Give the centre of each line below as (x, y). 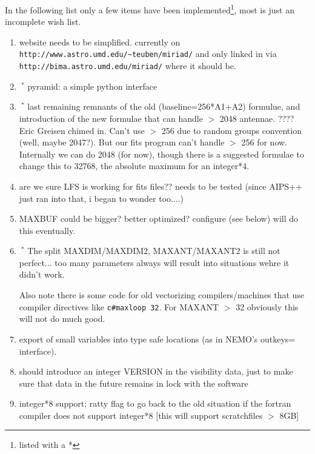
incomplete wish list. (43, 22)
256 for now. (264, 142)
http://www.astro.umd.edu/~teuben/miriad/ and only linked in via (148, 54)
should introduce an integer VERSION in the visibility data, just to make (156, 371)
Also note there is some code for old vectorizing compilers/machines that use (162, 295)
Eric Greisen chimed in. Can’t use (82, 130)
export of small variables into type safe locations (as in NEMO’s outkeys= (157, 339)
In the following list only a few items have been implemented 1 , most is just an (150, 9)
